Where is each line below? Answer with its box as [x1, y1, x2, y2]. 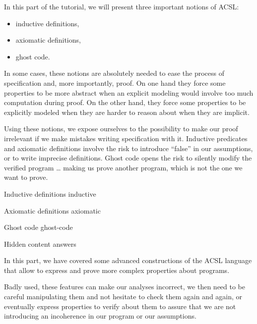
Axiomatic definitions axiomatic [4, 205, 101, 216]
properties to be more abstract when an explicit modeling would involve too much [4, 87, 254, 98]
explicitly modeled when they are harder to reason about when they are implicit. [4, 107, 250, 117]
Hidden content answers [4, 238, 76, 249]
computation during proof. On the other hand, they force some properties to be [4, 97, 246, 108]
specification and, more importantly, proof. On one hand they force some [4, 77, 226, 88]
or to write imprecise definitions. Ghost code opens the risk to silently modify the [4, 153, 252, 163]
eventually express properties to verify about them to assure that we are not [4, 301, 236, 311]
